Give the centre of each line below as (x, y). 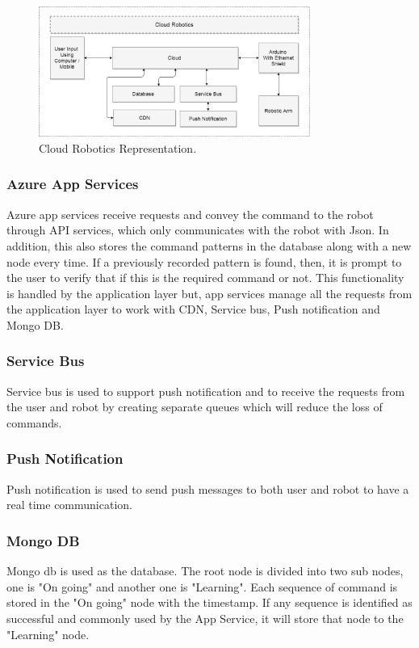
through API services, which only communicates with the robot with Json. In (198, 230)
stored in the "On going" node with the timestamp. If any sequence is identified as (209, 602)
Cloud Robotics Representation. (118, 147)
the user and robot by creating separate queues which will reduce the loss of (195, 407)
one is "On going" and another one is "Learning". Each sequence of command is (202, 586)
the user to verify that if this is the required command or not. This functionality (205, 278)
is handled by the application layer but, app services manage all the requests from (209, 293)
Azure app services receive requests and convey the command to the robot (190, 214)
